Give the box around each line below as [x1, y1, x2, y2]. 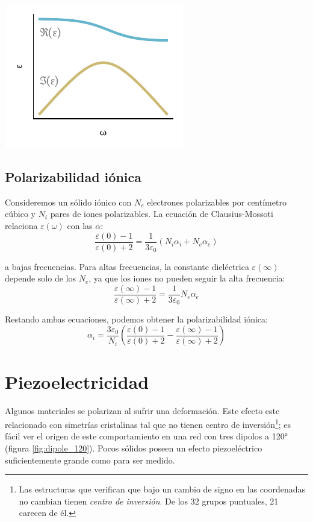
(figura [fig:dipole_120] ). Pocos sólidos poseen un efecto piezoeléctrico [5, 442, 262, 454]
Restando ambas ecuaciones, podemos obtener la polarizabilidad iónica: [5, 312, 268, 325]
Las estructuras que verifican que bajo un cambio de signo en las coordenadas [19, 483, 306, 495]
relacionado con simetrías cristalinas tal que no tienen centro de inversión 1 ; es [5, 417, 291, 430]
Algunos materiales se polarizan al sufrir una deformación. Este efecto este [5, 404, 280, 417]
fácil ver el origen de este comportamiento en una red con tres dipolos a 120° [5, 430, 288, 442]
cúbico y [5, 207, 36, 220]
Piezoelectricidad [5, 369, 149, 394]
